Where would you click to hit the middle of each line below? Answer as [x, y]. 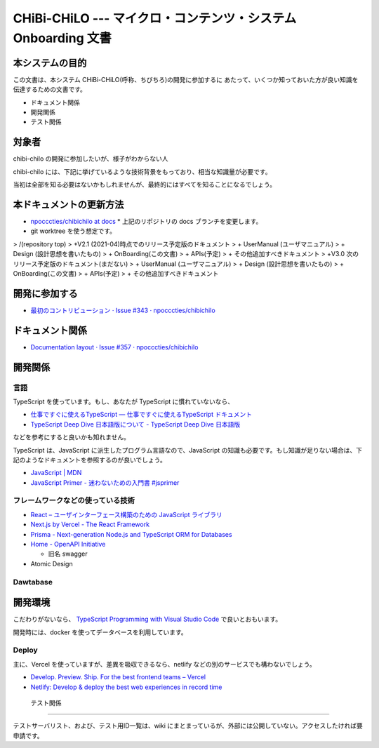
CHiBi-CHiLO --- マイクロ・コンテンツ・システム [155, 18]
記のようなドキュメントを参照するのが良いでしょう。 [89, 460]
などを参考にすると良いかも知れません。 [71, 437]
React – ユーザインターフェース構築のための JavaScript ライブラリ [126, 514]
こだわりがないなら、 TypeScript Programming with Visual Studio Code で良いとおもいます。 [147, 619]
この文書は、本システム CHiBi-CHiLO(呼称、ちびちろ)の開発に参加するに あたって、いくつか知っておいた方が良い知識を [186, 79]
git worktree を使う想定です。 [73, 231]
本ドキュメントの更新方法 [68, 205]
